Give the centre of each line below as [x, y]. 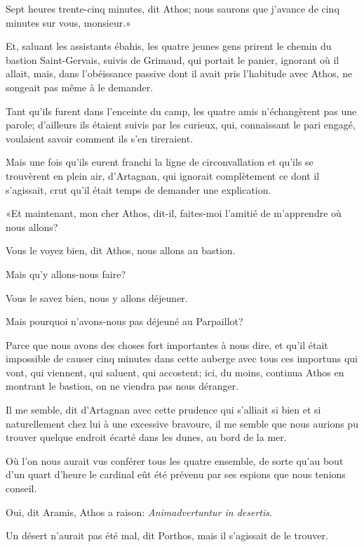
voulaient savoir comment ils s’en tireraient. [100, 138]
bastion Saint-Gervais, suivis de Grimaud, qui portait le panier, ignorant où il [173, 59]
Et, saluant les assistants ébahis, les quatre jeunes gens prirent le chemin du [169, 46]
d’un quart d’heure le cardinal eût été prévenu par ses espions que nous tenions [176, 474]
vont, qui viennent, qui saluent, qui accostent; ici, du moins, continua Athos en [175, 372]
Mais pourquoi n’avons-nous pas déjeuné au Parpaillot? [124, 321]
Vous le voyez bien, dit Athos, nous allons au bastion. [121, 250]
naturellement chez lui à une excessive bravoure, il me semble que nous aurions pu [182, 423]
